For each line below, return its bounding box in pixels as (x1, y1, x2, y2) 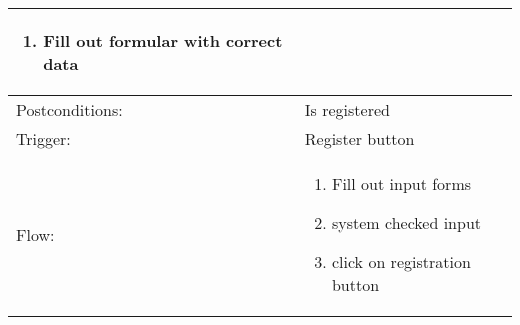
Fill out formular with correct (43, 29, 283, 52)
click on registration (331, 250, 471, 273)
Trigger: (16, 127, 71, 150)
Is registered (304, 98, 390, 121)
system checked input (331, 211, 482, 234)
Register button (304, 127, 415, 150)
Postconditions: (16, 98, 123, 121)
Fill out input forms (331, 172, 472, 195)
